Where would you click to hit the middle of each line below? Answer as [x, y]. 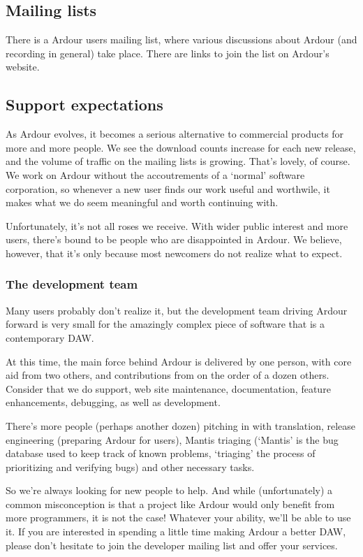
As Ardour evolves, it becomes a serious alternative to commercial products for [175, 134]
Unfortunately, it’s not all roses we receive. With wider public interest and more [177, 225]
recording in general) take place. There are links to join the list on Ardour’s [168, 53]
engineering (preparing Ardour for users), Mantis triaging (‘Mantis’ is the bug [172, 439]
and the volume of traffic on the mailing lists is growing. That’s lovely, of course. [178, 161]
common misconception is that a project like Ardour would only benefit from [170, 504]
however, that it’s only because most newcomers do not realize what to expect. [174, 253]
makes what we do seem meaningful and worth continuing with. [142, 202]
